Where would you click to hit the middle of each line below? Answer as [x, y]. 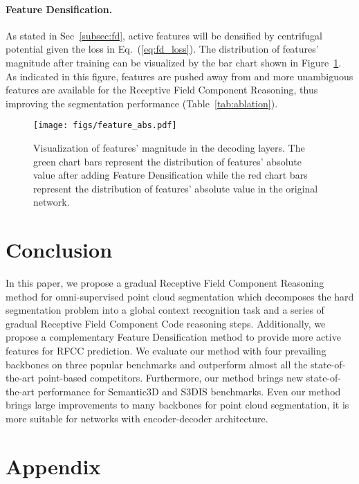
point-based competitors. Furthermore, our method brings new [171, 378]
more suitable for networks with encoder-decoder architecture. [137, 419]
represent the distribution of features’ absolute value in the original [176, 188]
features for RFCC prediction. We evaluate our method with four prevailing [166, 351]
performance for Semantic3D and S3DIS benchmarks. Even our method [189, 391]
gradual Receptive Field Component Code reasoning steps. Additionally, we [166, 323]
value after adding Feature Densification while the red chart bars [171, 175]
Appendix [53, 466]
